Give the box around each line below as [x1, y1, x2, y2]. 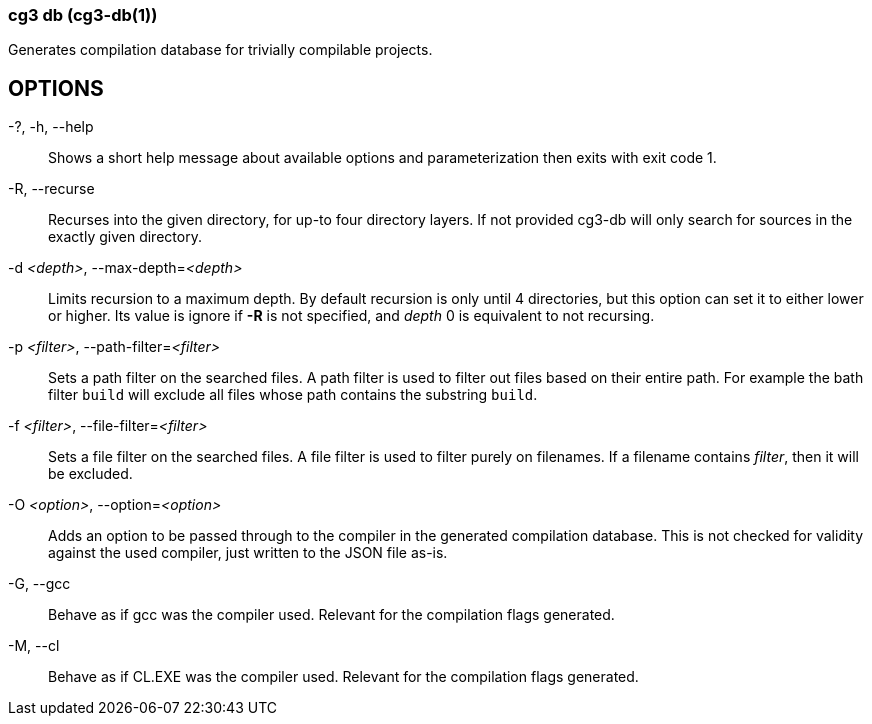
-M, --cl [8, 637, 60, 655]
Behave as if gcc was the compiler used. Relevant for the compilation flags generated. [48, 606, 615, 624]
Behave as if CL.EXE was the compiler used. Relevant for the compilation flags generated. [48, 668, 639, 686]
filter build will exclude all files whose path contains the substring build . [48, 386, 538, 404]
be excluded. [48, 465, 133, 483]
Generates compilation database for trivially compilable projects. [8, 41, 433, 59]
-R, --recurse [8, 180, 95, 198]
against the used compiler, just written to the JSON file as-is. [48, 544, 448, 562]
